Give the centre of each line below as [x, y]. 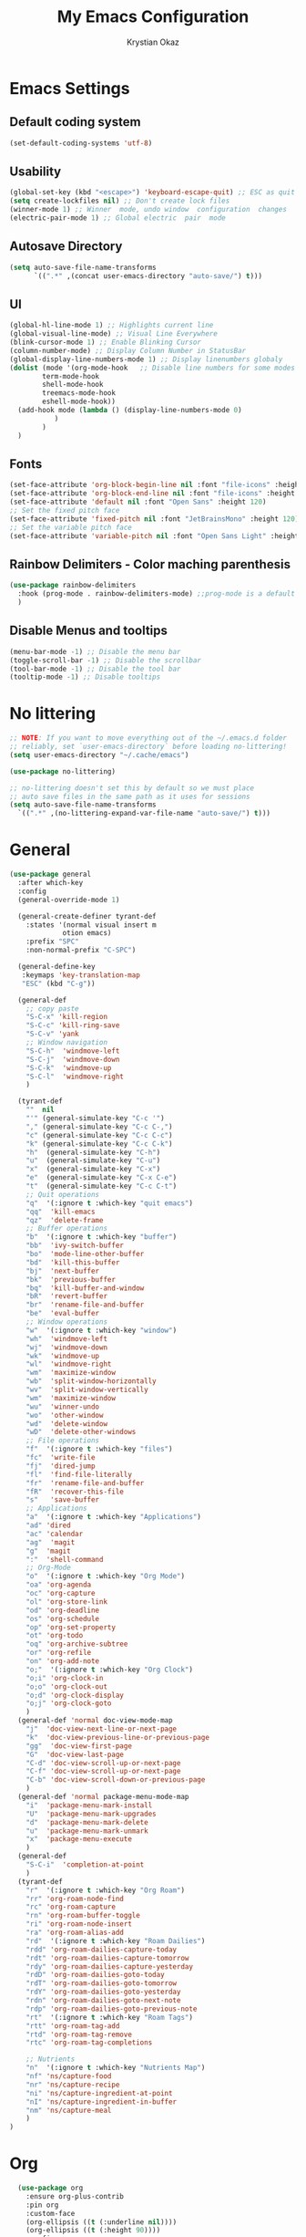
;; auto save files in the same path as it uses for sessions [130, 796]
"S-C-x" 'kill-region [66, 1017]
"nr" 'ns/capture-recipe [73, 2085]
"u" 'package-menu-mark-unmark [87, 1831]
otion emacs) [87, 933]
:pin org [42, 2205]
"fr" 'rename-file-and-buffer [85, 1483]
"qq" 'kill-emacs [61, 1212]
